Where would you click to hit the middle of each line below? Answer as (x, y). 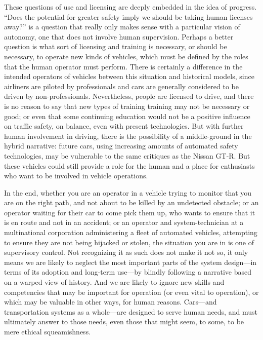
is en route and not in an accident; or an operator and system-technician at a (124, 222)
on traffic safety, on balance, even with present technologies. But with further (124, 126)
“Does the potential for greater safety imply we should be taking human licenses (128, 16)
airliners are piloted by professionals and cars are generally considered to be (121, 86)
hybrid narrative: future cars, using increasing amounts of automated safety (121, 146)
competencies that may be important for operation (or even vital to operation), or (131, 292)
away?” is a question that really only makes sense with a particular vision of (122, 27)
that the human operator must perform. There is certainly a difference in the (123, 66)
